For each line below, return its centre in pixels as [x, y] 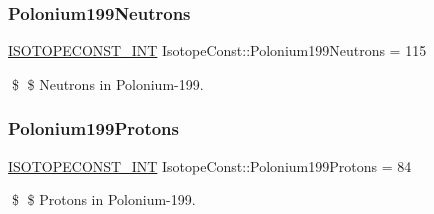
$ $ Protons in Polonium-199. [103, 199]
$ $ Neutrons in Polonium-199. [107, 83]
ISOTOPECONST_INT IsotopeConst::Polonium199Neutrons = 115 [217, 50]
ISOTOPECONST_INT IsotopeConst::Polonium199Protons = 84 [210, 165]
